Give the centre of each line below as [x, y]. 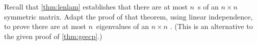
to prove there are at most [45, 26]
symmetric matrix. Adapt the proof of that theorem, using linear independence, [128, 16]
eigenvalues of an [122, 26]
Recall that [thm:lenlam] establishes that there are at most [96, 6]
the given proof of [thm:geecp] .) [53, 36]
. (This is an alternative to [211, 26]
